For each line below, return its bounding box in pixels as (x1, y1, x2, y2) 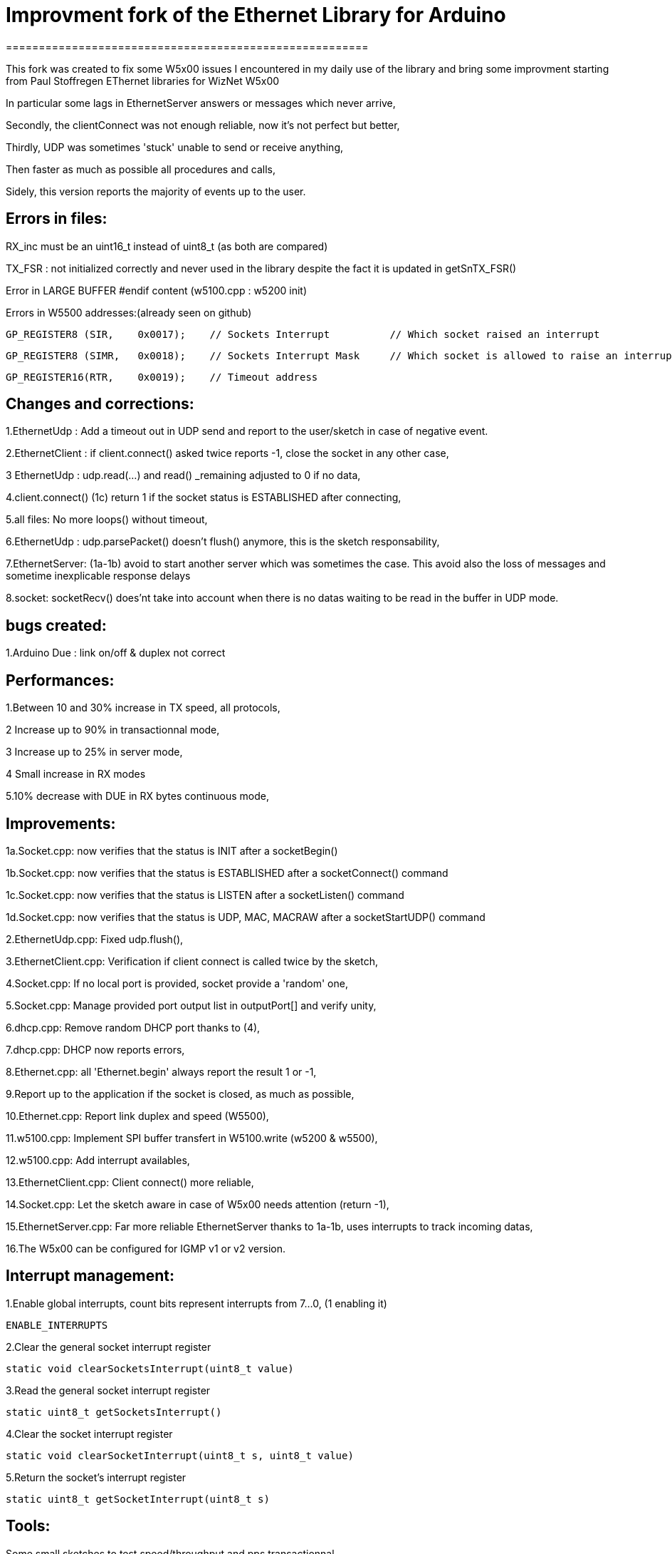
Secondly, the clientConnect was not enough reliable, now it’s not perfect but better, (6, 118, 400, 131)
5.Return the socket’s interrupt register (6, 1471, 187, 1483)
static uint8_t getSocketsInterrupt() (6, 1406, 222, 1418)
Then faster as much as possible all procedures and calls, (6, 163, 276, 175)
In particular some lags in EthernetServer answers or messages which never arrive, (6, 96, 396, 109)
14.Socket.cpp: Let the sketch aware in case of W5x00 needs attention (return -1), (6, 1198, 389, 1210)
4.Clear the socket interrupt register (6, 1427, 173, 1440)
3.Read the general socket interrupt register (6, 1384, 211, 1396)
